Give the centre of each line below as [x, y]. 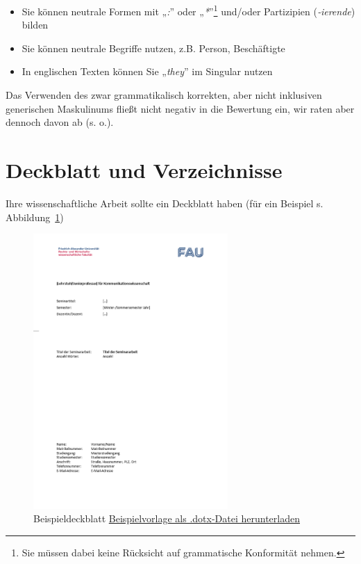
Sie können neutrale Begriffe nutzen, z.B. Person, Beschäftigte [153, 48]
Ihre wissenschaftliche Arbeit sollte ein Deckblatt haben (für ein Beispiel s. [165, 203]
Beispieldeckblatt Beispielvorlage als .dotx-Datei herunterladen [167, 518]
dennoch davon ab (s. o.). [60, 122]
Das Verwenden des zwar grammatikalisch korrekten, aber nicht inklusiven [164, 95]
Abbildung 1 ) [35, 217]
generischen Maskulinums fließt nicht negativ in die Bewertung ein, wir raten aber [180, 108]
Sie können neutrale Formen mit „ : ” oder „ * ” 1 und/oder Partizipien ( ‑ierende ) [188, 10]
